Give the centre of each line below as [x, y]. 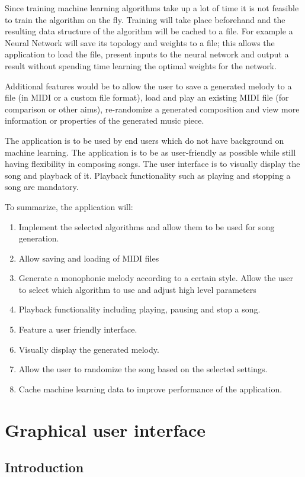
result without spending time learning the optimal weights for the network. [141, 65]
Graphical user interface [105, 429]
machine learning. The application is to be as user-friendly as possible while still [150, 152]
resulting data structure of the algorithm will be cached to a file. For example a [149, 31]
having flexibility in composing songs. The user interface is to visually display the [152, 164]
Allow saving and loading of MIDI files [89, 258]
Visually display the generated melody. [89, 349]
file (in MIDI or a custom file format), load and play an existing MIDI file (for [147, 97]
